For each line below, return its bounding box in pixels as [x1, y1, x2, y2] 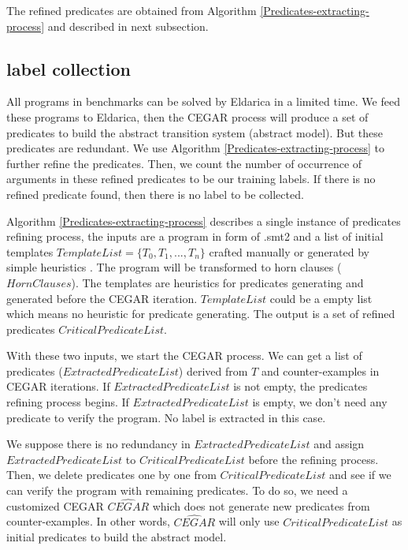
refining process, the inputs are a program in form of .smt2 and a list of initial [6, 228, 384, 245]
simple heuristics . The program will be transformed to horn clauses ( [6, 259, 342, 275]
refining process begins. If [6, 394, 129, 410]
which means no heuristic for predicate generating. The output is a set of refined [6, 305, 395, 322]
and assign [313, 436, 365, 452]
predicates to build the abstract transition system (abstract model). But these [6, 124, 384, 140]
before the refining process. [248, 451, 379, 467]
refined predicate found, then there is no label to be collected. [6, 185, 304, 202]
